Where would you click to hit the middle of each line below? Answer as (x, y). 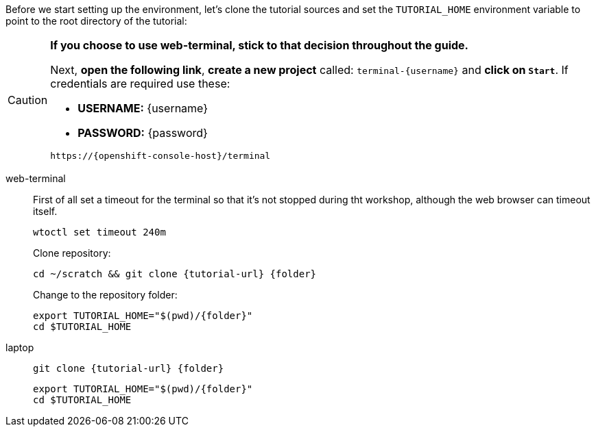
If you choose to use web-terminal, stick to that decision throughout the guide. (259, 45)
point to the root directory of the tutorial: (96, 21)
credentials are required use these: (140, 84)
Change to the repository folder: (105, 295)
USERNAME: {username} (143, 108)
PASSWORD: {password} (143, 133)
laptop (20, 347)
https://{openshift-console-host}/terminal (160, 156)
